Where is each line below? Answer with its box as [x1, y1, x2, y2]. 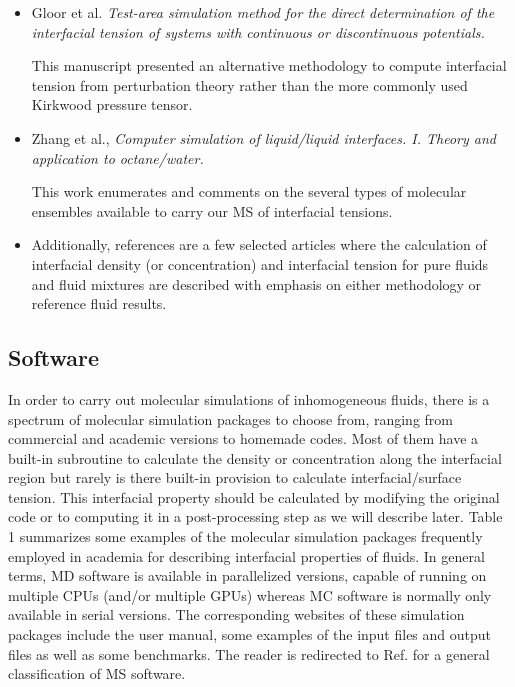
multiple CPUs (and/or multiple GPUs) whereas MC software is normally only [8, 584, 492, 605]
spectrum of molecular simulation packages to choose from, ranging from [8, 408, 453, 429]
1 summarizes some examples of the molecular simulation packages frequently [8, 526, 483, 547]
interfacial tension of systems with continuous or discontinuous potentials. [31, 21, 485, 42]
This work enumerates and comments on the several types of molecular [31, 181, 467, 202]
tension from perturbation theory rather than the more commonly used [31, 74, 468, 95]
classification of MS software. [8, 663, 186, 684]
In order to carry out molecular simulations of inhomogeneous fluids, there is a [8, 388, 490, 409]
